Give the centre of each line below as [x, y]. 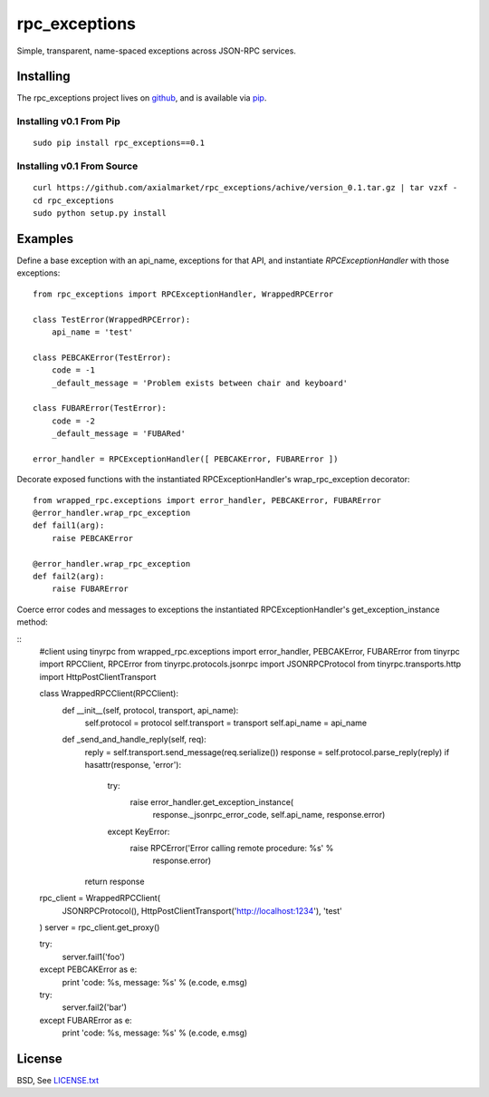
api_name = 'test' [92, 332]
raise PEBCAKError [92, 538]
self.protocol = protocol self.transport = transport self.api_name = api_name [225, 723]
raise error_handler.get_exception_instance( [212, 801]
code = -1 [73, 370]
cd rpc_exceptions [74, 200]
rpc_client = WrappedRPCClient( [100, 898]
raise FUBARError [90, 589]
